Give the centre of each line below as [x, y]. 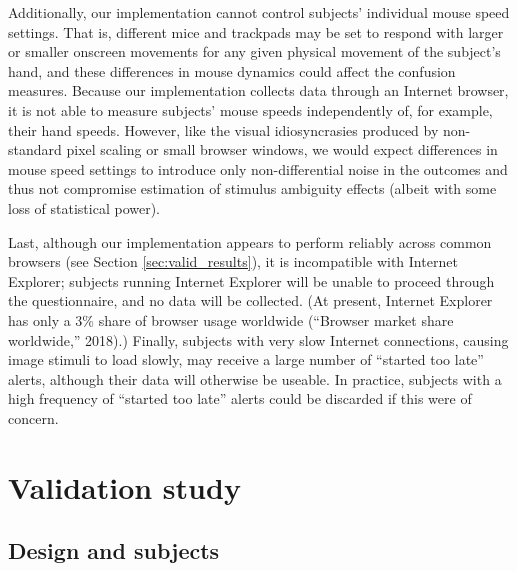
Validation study [124, 486]
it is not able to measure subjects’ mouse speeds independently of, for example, [250, 109]
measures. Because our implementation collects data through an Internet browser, [258, 90]
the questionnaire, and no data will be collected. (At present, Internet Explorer [250, 300]
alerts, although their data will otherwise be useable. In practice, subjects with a [255, 378]
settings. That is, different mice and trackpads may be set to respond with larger [256, 31]
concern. [33, 417]
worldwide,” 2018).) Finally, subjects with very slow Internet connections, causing [258, 339]
